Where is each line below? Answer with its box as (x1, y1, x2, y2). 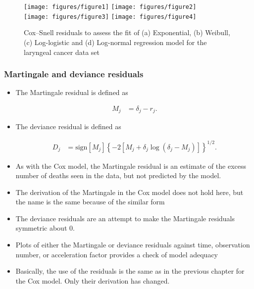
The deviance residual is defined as (15, 121, 121, 132)
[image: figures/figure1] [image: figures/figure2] (24, 3, 197, 10)
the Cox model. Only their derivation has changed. (15, 275, 170, 286)
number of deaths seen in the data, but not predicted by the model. (15, 170, 221, 181)
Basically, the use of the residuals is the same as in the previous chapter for (15, 266, 245, 276)
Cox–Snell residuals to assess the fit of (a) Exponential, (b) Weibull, (24, 27, 230, 38)
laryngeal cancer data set (24, 47, 100, 57)
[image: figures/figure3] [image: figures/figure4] (24, 13, 197, 20)
